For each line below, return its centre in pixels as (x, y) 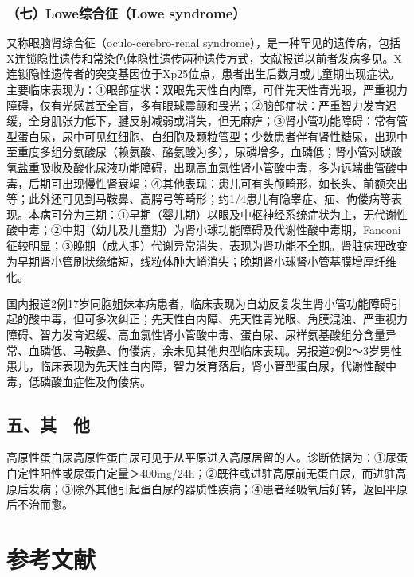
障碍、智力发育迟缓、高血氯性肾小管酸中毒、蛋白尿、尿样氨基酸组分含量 (196, 334)
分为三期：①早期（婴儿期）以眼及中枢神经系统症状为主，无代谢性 (234, 214)
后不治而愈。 (40, 504)
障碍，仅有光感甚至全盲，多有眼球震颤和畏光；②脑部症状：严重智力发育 (196, 105)
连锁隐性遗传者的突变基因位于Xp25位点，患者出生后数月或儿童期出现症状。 (203, 74)
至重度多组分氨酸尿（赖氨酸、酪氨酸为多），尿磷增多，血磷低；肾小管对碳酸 (204, 152)
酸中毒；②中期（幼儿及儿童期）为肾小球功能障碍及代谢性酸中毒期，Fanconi (204, 230)
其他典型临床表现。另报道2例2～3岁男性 (299, 350)
